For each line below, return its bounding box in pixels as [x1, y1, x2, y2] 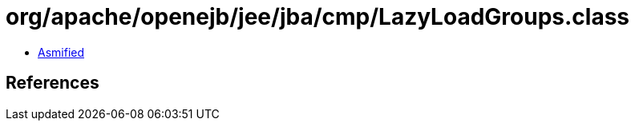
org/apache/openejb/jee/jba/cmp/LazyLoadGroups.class [6, 3, 629, 30]
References [6, 73, 99, 93]
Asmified [38, 45, 85, 59]
